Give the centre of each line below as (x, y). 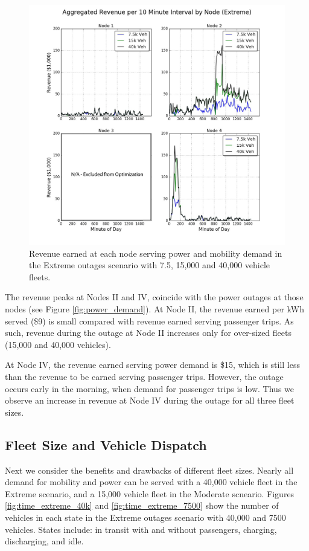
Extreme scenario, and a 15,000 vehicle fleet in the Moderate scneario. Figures (150, 493)
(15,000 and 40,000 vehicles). (58, 344)
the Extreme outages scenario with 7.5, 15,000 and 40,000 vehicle (150, 265)
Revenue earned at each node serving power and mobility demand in (156, 253)
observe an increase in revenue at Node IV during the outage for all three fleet (150, 400)
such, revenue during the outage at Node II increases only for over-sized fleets (148, 333)
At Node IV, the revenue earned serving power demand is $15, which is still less (153, 365)
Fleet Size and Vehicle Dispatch (106, 444)
